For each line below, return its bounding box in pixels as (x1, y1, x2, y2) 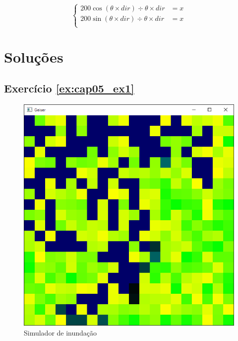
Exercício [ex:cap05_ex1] (4, 81, 134, 96)
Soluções (4, 46, 63, 67)
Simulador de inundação (24, 327, 97, 338)
